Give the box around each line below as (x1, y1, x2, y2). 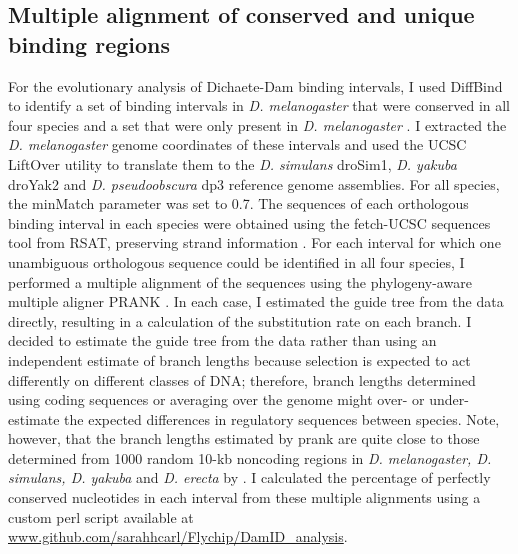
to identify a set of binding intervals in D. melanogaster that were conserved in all (8, 95, 511, 116)
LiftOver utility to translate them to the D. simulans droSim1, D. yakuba (8, 153, 457, 174)
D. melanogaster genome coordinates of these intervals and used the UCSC (8, 134, 467, 155)
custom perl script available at (8, 506, 194, 527)
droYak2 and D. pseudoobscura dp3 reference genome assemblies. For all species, (8, 173, 500, 194)
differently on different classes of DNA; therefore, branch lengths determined (8, 369, 476, 390)
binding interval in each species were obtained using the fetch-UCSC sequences (8, 212, 491, 233)
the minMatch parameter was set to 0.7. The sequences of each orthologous (8, 193, 469, 214)
